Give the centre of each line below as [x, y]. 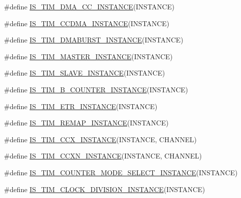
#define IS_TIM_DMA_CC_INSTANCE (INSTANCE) [89, 6]
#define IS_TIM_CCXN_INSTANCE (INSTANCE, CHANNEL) [103, 156]
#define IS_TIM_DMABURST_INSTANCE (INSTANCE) [94, 40]
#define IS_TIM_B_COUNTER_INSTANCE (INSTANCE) [96, 89]
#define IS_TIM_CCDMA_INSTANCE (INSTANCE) [87, 23]
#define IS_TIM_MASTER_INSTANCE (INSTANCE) [88, 56]
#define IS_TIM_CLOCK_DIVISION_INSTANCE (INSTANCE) [104, 189]
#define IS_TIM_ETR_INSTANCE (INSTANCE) [81, 106]
